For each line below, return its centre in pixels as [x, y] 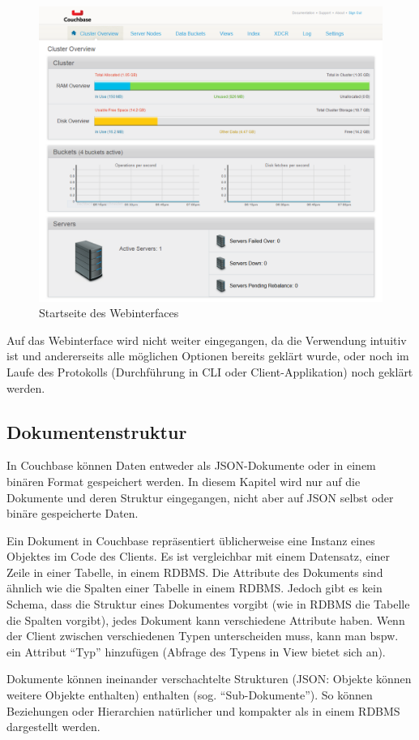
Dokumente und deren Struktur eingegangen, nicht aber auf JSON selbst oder [200, 497]
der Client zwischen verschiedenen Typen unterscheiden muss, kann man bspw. [203, 636]
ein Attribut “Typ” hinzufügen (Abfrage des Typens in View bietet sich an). [196, 651]
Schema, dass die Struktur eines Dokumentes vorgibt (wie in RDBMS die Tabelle [208, 604]
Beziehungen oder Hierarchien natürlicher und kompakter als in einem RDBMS [203, 710]
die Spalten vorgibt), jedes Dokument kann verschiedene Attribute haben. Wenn [206, 620]
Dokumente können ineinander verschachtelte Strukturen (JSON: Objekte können [209, 679]
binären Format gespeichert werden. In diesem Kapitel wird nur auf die [184, 481]
